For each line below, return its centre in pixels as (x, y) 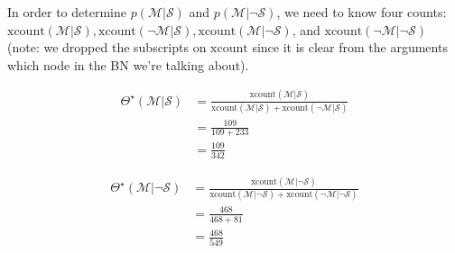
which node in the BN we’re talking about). (128, 64)
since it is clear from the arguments (350, 47)
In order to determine (67, 12)
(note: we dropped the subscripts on (107, 47)
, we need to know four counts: (362, 12)
